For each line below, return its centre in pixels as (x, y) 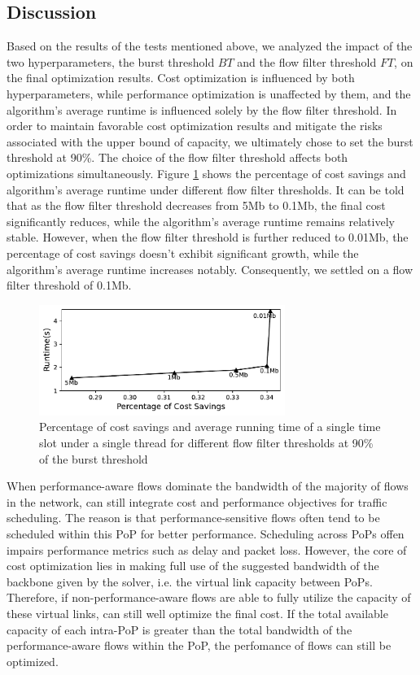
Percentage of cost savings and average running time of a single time (210, 427)
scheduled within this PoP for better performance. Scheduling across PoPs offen (206, 534)
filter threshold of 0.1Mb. (69, 285)
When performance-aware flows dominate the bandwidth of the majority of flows (208, 486)
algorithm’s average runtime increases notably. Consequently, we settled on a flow (210, 269)
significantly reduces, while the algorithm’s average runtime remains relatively (201, 221)
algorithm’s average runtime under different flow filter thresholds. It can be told (206, 189)
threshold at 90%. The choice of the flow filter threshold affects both (177, 157)
